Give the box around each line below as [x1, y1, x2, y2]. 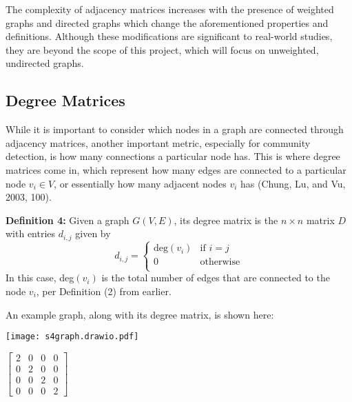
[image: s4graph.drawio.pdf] [6, 332, 139, 342]
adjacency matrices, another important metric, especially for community [6, 135, 311, 150]
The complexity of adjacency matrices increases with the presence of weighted [6, 2, 334, 16]
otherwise [200, 257, 240, 268]
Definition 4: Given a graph [6, 212, 130, 227]
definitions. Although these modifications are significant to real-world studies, [6, 29, 333, 43]
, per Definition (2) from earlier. [36, 283, 172, 298]
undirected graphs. [6, 56, 84, 70]
